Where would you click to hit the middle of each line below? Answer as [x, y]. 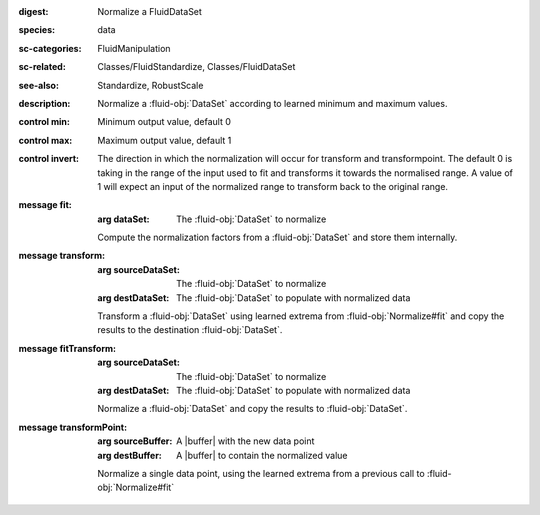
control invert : [49, 159]
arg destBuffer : [129, 455]
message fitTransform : [67, 348]
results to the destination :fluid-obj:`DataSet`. [190, 330]
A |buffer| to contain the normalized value [262, 455]
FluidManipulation [134, 48]
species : [36, 30]
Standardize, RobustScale [150, 85]
